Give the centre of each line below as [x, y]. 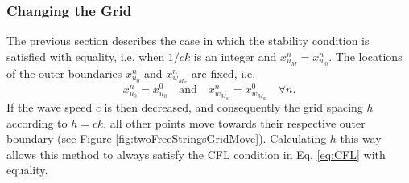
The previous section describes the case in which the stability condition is [188, 41]
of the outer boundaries [64, 73]
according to [37, 122]
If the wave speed [50, 106]
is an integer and [235, 56]
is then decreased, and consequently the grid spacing [233, 106]
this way [361, 138]
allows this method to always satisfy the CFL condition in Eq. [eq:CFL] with [196, 154]
